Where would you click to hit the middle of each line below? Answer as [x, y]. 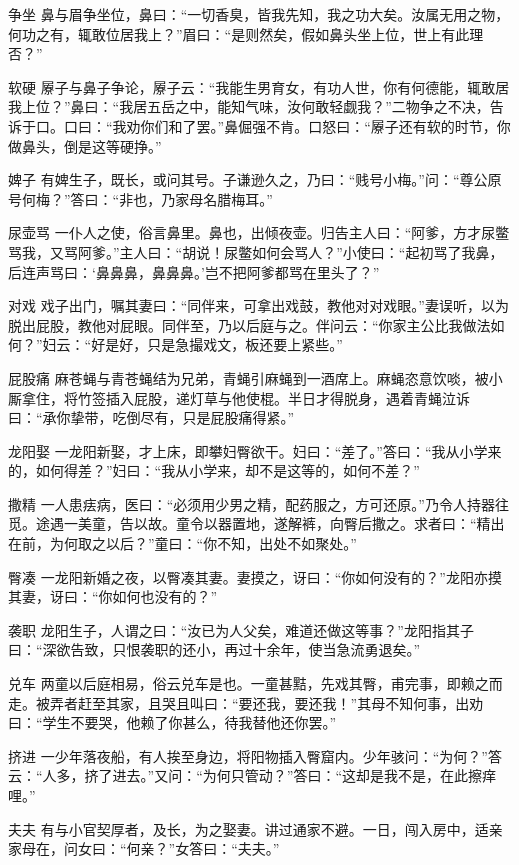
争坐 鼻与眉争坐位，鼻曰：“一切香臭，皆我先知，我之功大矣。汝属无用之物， [259, 14]
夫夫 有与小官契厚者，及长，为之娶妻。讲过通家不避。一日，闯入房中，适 [248, 828]
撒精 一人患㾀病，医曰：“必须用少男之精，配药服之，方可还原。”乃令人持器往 [258, 503]
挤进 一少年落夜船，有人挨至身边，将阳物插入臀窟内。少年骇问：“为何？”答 [255, 755]
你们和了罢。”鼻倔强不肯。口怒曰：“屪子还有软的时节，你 [325, 125]
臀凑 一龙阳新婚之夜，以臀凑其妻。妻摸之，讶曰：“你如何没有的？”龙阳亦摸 [255, 576]
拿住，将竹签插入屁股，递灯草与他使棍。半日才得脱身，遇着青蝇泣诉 [245, 397]
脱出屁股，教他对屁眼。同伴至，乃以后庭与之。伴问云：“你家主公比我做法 [249, 324]
